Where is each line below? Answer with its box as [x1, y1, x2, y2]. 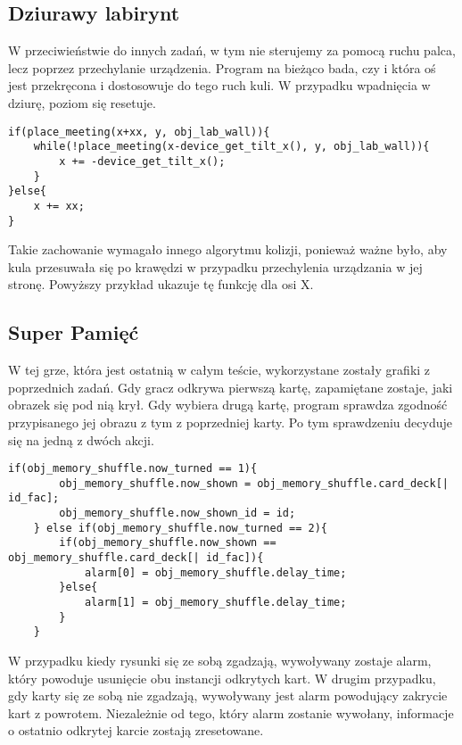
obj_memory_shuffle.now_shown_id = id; [59, 507, 296, 520]
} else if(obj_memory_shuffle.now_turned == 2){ [33, 521, 327, 534]
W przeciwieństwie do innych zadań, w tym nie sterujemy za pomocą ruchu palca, [8, 41, 456, 60]
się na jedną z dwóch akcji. [8, 430, 154, 449]
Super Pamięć [8, 319, 139, 346]
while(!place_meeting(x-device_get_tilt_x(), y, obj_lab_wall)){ [33, 140, 430, 153]
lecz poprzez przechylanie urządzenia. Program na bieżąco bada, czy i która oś [8, 58, 436, 77]
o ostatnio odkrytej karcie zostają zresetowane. [8, 721, 264, 740]
